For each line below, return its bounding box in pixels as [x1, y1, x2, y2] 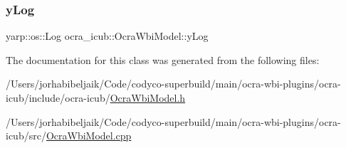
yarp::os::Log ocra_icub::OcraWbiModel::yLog [6, 28, 209, 43]
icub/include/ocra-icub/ [6, 90, 110, 105]
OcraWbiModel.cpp [46, 128, 132, 143]
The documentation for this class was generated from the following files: [6, 52, 320, 67]
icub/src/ [6, 128, 46, 143]
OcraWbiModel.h [110, 90, 186, 105]
